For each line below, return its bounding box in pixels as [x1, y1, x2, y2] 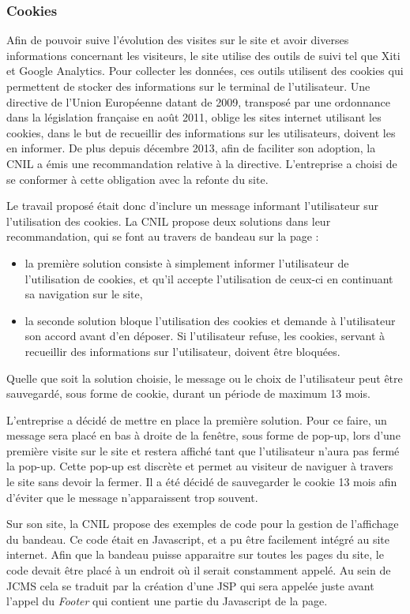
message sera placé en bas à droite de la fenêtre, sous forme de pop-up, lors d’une [6, 427, 401, 444]
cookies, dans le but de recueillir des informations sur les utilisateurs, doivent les [6, 124, 396, 140]
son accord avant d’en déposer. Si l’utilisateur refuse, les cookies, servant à [24, 328, 386, 344]
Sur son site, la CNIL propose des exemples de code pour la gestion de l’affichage [6, 515, 399, 532]
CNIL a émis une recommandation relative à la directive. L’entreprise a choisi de [6, 155, 397, 171]
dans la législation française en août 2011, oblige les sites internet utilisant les [6, 109, 382, 125]
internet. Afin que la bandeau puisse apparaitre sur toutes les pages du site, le [6, 546, 384, 563]
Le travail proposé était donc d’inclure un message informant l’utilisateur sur [6, 197, 379, 214]
